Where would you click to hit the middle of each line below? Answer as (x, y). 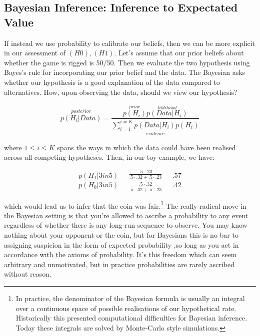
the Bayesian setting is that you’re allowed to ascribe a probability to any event (126, 215)
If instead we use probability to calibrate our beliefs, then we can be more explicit (130, 43)
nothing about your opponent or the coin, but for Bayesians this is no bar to (121, 234)
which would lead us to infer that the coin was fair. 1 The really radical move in (125, 205)
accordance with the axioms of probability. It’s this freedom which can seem (120, 254)
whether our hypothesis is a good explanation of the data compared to (112, 82)
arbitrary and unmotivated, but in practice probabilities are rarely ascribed (119, 264)
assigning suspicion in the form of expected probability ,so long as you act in (121, 244)
